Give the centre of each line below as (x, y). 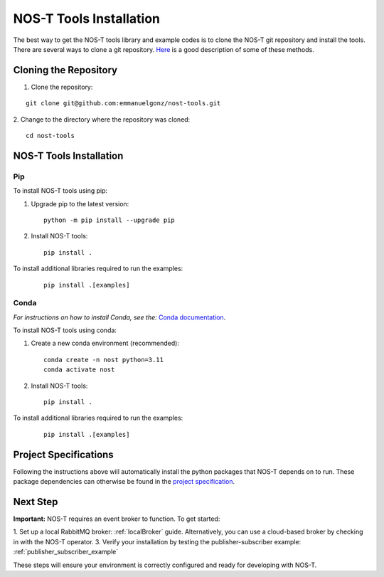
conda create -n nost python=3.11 (103, 360)
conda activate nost (79, 370)
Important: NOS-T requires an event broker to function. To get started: (117, 519)
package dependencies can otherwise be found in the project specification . (124, 482)
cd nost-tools (50, 136)
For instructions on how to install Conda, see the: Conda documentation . (119, 317)
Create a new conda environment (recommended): (105, 343)
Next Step (36, 502)
